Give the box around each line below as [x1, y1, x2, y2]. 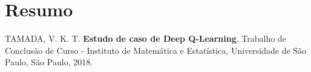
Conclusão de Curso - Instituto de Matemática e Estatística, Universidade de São [5, 44, 307, 56]
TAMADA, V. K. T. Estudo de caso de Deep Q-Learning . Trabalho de [5, 32, 286, 45]
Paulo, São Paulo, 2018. [5, 56, 93, 68]
